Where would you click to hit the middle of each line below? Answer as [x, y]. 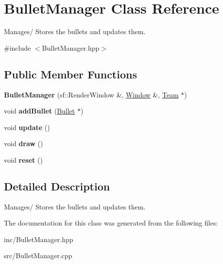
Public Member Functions [70, 74]
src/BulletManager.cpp [38, 255]
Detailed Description [57, 186]
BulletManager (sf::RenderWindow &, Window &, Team [91, 94]
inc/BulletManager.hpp [39, 239]
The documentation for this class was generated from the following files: [111, 223]
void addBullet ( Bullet [40, 111]
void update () [27, 127]
